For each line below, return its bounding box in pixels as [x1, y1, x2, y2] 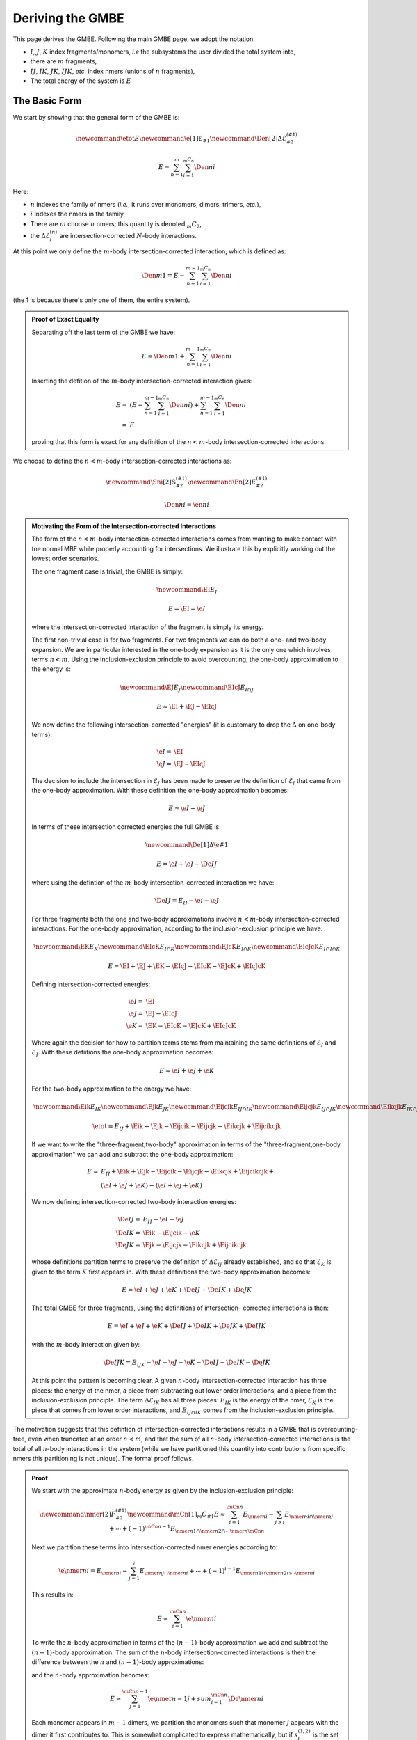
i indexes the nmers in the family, [30, 209, 126, 219]
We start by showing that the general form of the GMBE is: [13, 113, 180, 122]
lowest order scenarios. [31, 554, 99, 563]
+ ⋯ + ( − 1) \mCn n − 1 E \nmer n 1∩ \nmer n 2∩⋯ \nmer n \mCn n [108, 1524, 265, 1534]
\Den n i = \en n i [164, 500, 210, 508]
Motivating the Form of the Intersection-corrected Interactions [31, 522, 217, 530]
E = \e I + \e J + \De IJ [156, 860, 218, 868]
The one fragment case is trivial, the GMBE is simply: [31, 567, 183, 576]
